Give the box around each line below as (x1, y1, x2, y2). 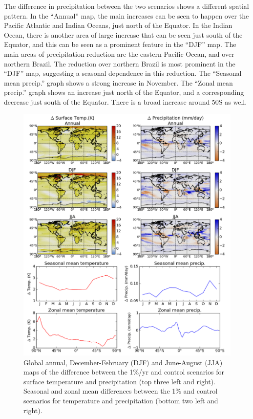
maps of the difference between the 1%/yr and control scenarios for (23, 367, 225, 377)
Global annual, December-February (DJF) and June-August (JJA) (23, 357, 223, 367)
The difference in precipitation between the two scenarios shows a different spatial (4, 1, 249, 11)
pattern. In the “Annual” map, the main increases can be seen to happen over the (4, 10, 249, 21)
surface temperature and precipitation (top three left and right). (23, 376, 216, 386)
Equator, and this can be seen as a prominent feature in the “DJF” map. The (4, 39, 236, 49)
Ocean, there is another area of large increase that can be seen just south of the (4, 29, 243, 40)
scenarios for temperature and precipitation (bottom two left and (23, 396, 218, 405)
